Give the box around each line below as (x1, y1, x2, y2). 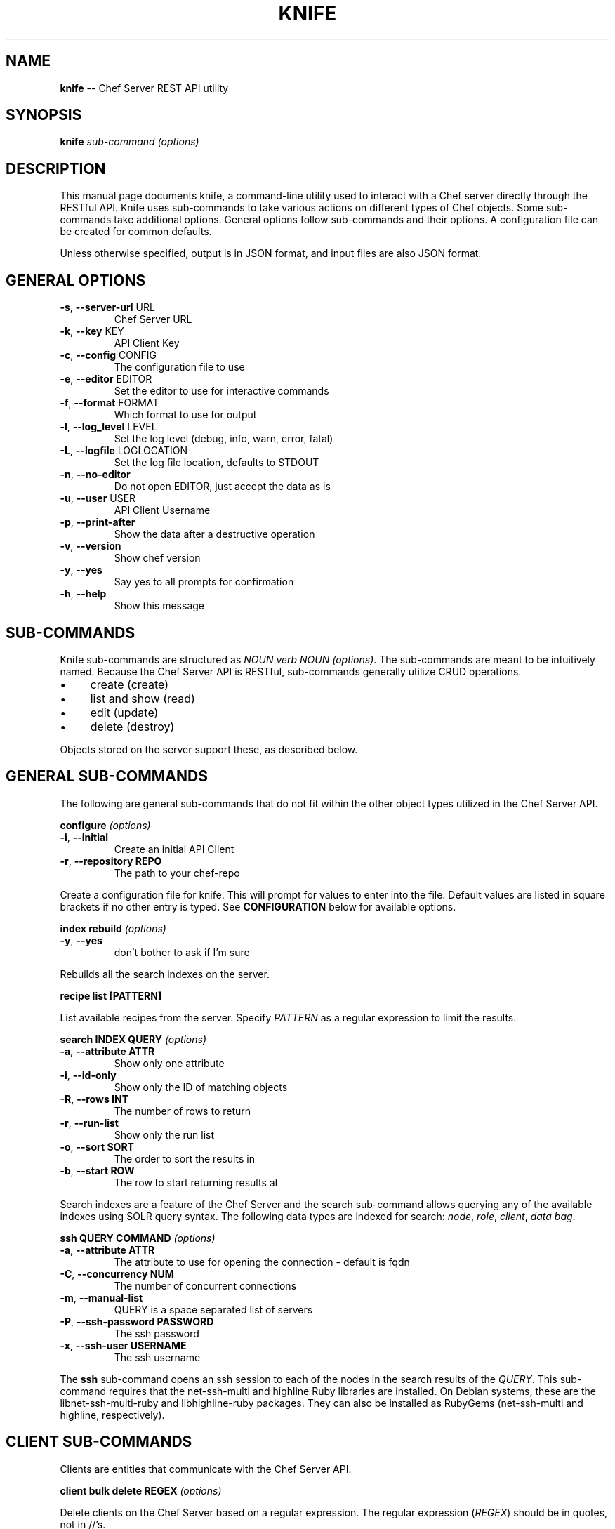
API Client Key (114, 337, 180, 350)
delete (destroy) (90, 719, 175, 734)
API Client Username (114, 504, 211, 517)
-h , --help (60, 588, 107, 600)
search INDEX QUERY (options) (60, 1033, 207, 1045)
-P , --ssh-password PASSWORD (60, 1315, 214, 1328)
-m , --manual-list (60, 1291, 143, 1304)
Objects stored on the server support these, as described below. (60, 743, 358, 755)
